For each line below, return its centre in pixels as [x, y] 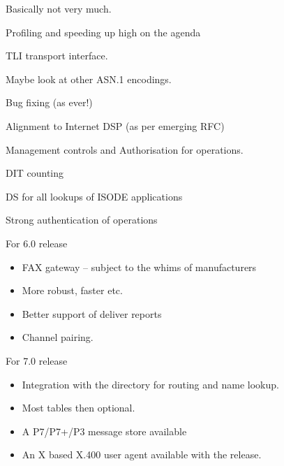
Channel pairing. [58, 337]
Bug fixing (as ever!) [49, 102]
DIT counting [35, 173]
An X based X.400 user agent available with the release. [142, 454]
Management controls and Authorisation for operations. [125, 149]
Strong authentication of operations [82, 220]
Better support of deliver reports [92, 313]
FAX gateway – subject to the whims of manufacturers [139, 267]
